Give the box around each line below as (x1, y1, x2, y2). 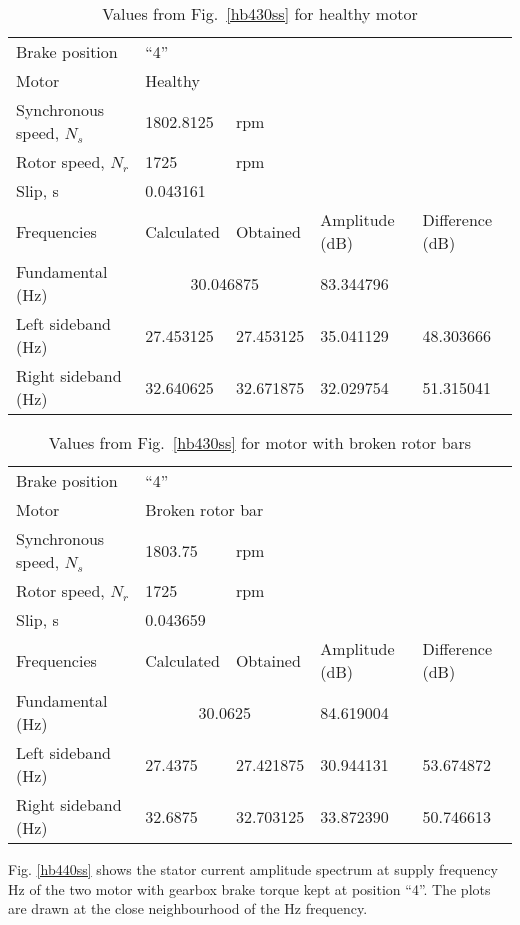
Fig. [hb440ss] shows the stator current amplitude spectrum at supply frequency (8, 859, 498, 879)
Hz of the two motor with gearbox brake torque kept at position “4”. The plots (8, 878, 491, 899)
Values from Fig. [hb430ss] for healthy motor (102, 2, 418, 25)
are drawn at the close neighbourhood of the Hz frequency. (8, 898, 368, 919)
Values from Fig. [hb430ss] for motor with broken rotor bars (48, 431, 472, 454)
